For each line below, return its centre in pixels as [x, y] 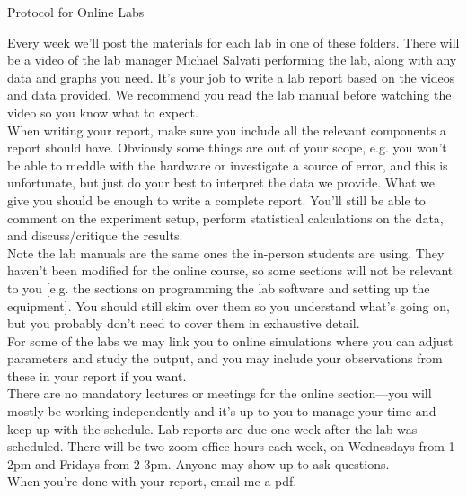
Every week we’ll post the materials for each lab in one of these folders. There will [233, 42]
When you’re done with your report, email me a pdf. [152, 481]
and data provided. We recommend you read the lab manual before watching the [229, 95]
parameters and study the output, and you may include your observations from [225, 358]
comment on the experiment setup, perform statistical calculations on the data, [225, 218]
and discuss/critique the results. [95, 235]
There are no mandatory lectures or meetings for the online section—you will [220, 393]
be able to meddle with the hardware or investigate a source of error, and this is [228, 165]
